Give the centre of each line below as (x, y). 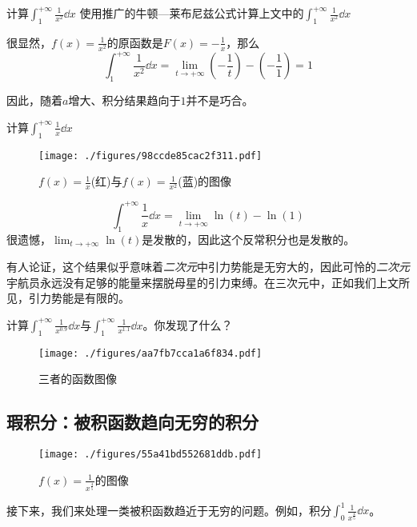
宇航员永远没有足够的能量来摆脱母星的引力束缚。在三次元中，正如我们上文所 (208, 282)
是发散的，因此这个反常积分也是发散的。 (249, 239)
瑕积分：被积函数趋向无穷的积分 (132, 422)
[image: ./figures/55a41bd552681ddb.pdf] (150, 455)
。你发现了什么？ (188, 324)
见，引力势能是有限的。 (68, 298)
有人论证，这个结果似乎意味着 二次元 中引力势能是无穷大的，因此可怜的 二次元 (208, 267)
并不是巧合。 (220, 100)
